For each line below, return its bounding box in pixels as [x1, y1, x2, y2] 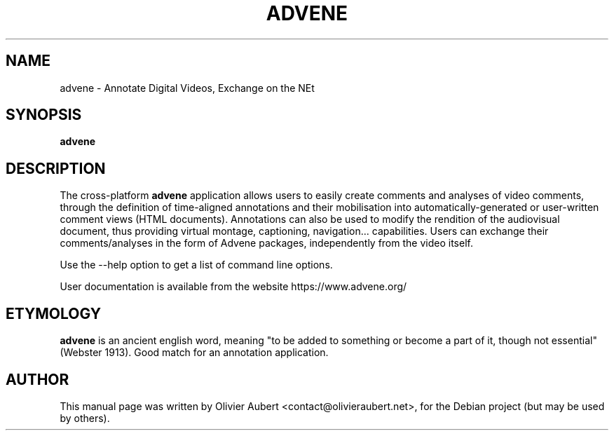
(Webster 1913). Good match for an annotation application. [60, 346, 329, 359]
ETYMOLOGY [6, 304, 102, 322]
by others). [60, 411, 110, 424]
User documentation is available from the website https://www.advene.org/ [60, 280, 407, 293]
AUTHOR [6, 370, 69, 388]
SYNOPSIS [6, 106, 82, 124]
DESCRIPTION [6, 159, 106, 177]
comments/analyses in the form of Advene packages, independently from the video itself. [60, 237, 473, 250]
